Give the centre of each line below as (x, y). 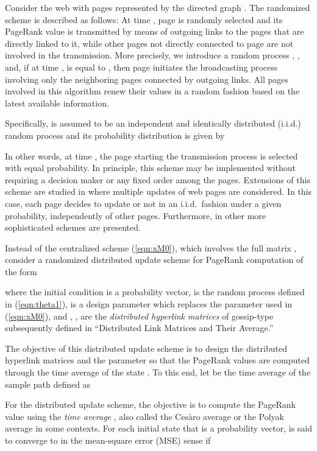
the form (21, 271)
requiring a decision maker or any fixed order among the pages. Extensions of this (158, 179)
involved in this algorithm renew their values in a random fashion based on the (152, 91)
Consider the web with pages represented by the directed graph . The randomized (158, 7)
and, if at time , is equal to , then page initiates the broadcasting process (141, 67)
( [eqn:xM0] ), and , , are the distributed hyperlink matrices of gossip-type (139, 316)
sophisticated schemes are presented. (73, 227)
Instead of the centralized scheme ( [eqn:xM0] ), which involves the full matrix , (151, 247)
